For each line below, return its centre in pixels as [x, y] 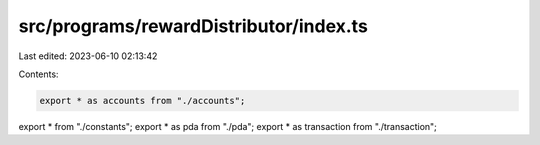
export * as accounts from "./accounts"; [142, 100]
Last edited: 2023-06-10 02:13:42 [88, 56]
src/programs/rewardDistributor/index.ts [193, 26]
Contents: [38, 74]
